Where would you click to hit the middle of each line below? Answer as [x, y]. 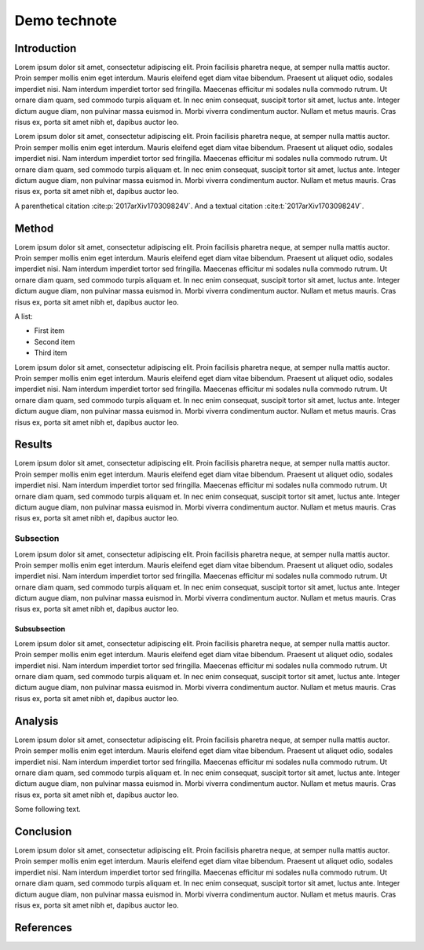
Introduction [46, 48]
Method [34, 228]
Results [33, 445]
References [43, 928]
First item [49, 331]
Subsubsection [40, 629]
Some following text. [48, 809]
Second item [55, 342]
